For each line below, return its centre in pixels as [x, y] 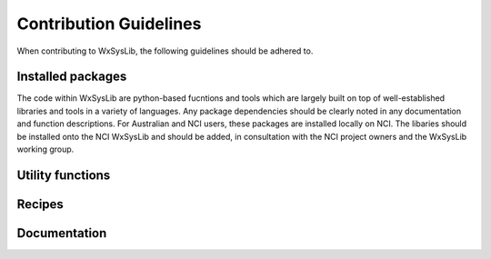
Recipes [40, 204]
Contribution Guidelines [109, 24]
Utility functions [64, 175]
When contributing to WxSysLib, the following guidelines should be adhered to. [165, 51]
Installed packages [72, 77]
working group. [45, 149]
